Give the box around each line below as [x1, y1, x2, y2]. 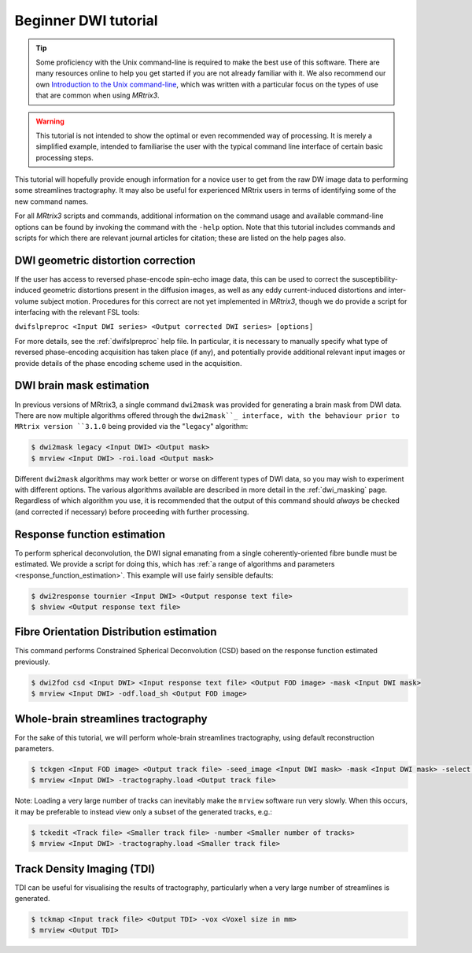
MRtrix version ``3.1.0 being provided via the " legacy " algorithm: [14, 422, 249, 431]
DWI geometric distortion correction [14, 253, 196, 267]
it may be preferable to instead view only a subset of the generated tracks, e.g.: [14, 807, 273, 816]
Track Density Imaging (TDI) [14, 862, 156, 875]
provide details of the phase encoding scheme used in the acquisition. [14, 358, 242, 368]
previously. [14, 657, 50, 667]
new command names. [14, 197, 89, 206]
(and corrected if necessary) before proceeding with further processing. [14, 507, 249, 516]
